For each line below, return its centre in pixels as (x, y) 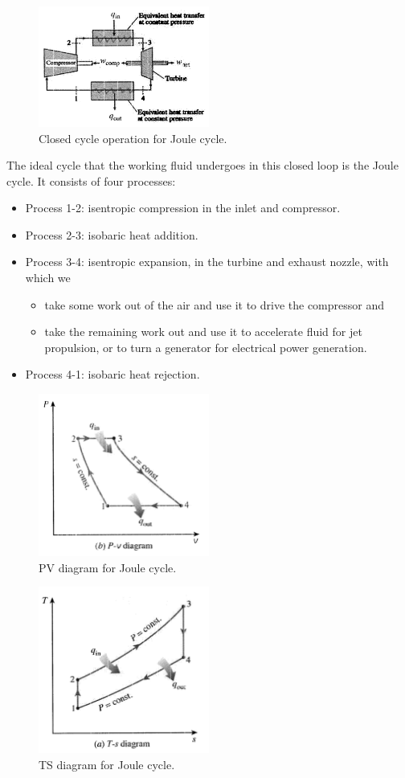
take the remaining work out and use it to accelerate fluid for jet (203, 332)
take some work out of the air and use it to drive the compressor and (215, 304)
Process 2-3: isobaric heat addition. (112, 234)
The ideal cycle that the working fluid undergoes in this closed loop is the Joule (202, 165)
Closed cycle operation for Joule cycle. (133, 138)
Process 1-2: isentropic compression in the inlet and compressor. (183, 208)
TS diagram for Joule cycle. (107, 764)
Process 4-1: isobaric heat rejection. (112, 374)
